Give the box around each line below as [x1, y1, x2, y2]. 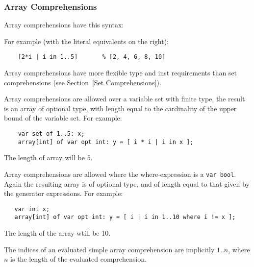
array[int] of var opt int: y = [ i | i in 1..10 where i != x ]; [14, 214, 236, 221]
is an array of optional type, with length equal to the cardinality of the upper [4, 103, 237, 113]
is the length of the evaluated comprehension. [10, 254, 147, 264]
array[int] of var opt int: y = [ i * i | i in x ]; [18, 138, 194, 146]
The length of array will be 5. [4, 152, 93, 163]
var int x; [14, 205, 50, 213]
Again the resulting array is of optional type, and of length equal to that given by [4, 178, 250, 189]
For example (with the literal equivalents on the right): [4, 36, 169, 46]
